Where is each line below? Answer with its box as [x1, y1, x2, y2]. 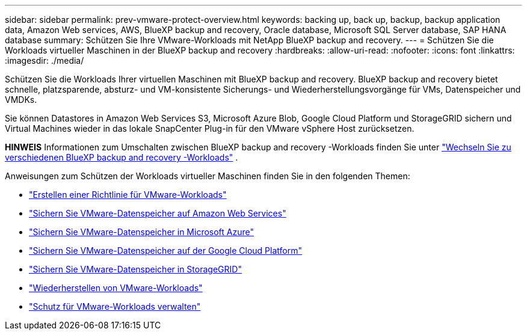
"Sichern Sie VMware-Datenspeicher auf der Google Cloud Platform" [29, 245, 302, 256]
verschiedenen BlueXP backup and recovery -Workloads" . [5, 152, 238, 162]
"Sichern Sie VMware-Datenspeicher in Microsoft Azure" [29, 227, 254, 237]
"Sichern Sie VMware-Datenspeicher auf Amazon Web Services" [29, 208, 286, 218]
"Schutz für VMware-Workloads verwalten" [29, 301, 201, 312]
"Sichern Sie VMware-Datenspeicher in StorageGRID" [29, 264, 242, 274]
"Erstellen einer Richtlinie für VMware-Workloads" [29, 189, 227, 200]
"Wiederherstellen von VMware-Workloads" [29, 283, 203, 293]
